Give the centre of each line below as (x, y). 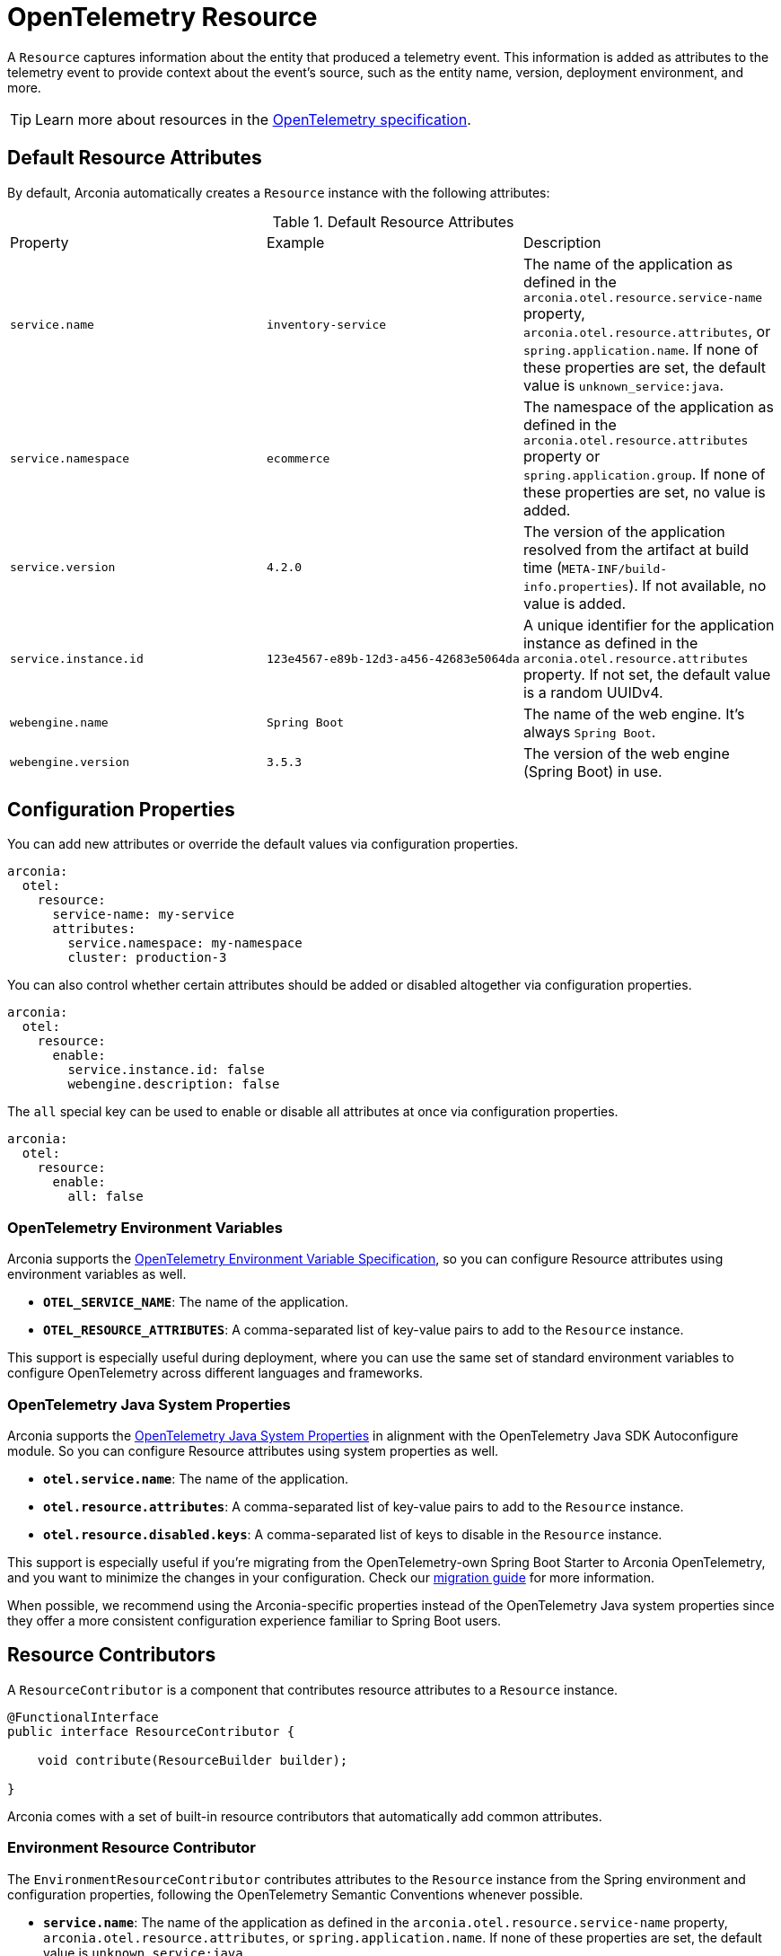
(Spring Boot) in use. (592, 771)
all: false (105, 1197)
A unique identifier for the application (649, 625)
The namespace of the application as (648, 406)
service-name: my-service (143, 915)
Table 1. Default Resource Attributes (393, 221)
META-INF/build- (614, 568)
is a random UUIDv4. (593, 692)
